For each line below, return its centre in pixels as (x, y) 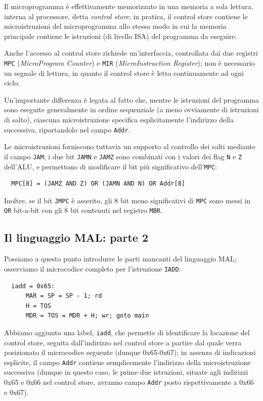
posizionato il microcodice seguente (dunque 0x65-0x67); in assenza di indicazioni (130, 352)
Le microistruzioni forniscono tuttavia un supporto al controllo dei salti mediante (130, 146)
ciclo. (12, 83)
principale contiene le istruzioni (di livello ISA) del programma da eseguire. (121, 36)
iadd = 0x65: (33, 286)
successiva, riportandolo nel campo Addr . (67, 129)
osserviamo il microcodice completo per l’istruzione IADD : (93, 268)
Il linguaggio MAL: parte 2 (76, 237)
